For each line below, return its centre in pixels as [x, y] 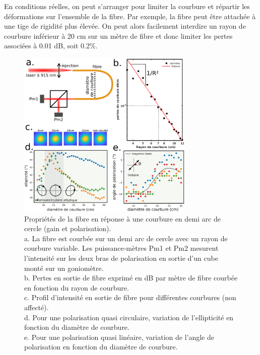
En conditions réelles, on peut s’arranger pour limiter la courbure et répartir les [127, 6]
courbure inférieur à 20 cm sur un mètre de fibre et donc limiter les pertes [118, 35]
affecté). [37, 307]
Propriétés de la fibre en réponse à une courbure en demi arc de [122, 218]
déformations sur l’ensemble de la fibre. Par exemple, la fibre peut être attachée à [130, 16]
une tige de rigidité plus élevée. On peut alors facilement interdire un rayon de [125, 26]
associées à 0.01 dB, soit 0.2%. [51, 46]
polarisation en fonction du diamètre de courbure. [101, 347]
